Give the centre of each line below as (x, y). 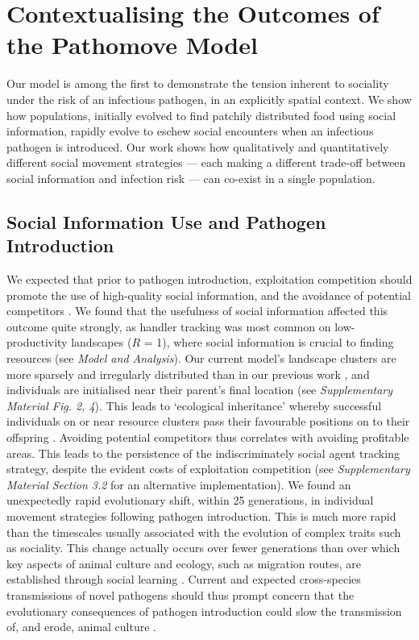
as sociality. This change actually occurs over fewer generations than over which (203, 548)
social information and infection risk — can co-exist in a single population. (191, 178)
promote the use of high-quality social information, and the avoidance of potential (209, 295)
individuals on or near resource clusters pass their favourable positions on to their (208, 421)
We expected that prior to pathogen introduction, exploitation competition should (209, 279)
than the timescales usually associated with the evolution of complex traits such (204, 532)
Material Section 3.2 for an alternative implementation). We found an (179, 484)
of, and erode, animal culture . (82, 627)
